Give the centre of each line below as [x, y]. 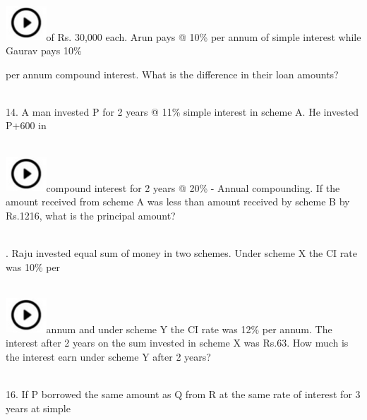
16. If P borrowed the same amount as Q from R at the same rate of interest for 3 [183, 394]
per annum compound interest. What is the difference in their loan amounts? [172, 74]
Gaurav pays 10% [44, 50]
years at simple [38, 408]
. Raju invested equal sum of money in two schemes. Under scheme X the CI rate [181, 252]
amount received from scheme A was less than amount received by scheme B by [178, 202]
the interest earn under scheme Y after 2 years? [108, 356]
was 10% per [33, 266]
